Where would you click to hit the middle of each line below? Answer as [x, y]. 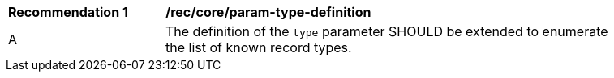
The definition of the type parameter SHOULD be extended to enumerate [387, 31]
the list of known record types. [259, 47]
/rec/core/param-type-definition [268, 12]
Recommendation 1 [68, 12]
